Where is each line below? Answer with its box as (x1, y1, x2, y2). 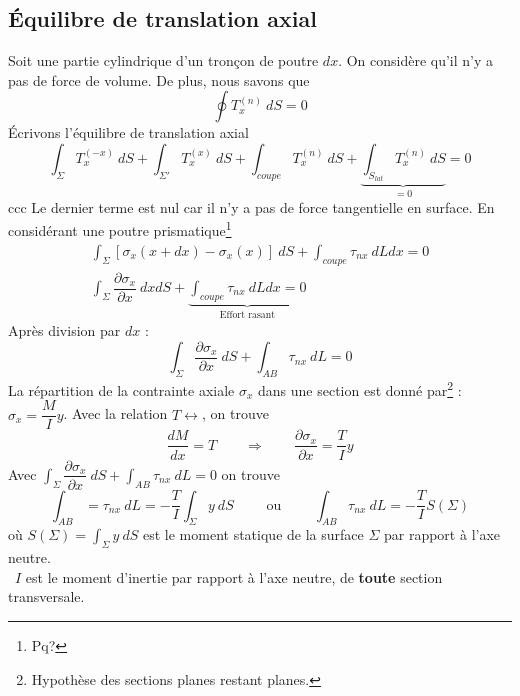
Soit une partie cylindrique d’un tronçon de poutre (8, 50, 319, 71)
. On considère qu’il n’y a (338, 50, 494, 71)
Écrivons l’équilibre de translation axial (8, 122, 249, 143)
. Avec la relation (63, 403, 168, 424)
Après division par (8, 320, 121, 341)
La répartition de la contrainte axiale (8, 379, 235, 400)
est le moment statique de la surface (143, 524, 364, 545)
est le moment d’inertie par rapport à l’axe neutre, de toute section (25, 566, 443, 587)
